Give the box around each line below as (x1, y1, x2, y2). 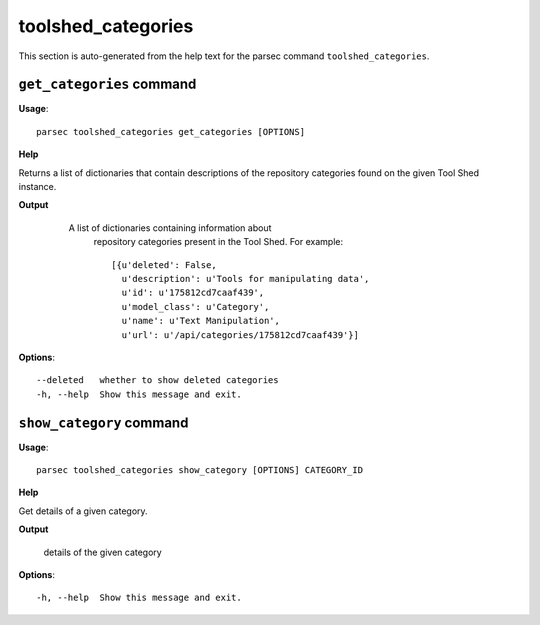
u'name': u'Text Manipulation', (121, 315, 280, 327)
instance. (18, 181, 57, 193)
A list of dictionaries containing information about (68, 221, 272, 234)
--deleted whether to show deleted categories (36, 375, 279, 386)
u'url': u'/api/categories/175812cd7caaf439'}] (121, 329, 360, 340)
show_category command (18, 414, 189, 431)
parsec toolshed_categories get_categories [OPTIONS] (36, 126, 305, 137)
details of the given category (43, 546, 162, 558)
